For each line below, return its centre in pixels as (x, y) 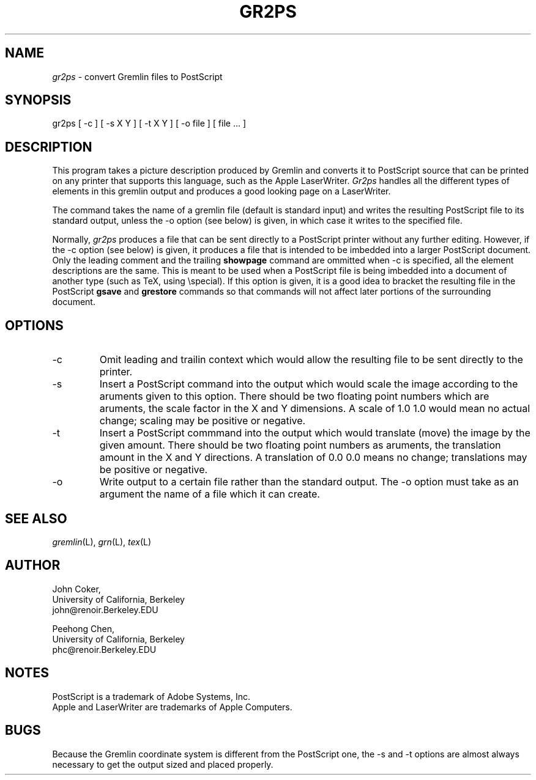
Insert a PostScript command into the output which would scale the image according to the (309, 384)
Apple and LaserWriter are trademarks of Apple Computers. (172, 707)
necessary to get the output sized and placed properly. (163, 764)
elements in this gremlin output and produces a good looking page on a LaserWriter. (221, 191)
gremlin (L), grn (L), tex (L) (102, 542)
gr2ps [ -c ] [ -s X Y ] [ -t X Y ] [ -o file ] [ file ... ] (149, 123)
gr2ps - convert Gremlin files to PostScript (137, 76)
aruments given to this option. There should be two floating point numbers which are (294, 396)
